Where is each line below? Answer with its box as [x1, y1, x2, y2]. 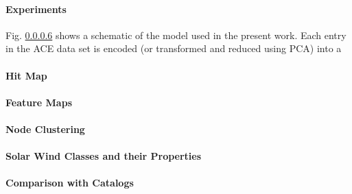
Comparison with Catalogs [5, 175, 134, 190]
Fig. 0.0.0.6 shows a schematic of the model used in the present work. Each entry [5, 27, 347, 42]
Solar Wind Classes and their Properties [5, 149, 202, 163]
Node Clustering [5, 121, 85, 136]
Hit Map [5, 68, 47, 82]
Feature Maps [5, 95, 72, 109]
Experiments [5, 1, 67, 16]
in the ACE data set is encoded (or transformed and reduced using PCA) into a [5, 41, 342, 56]
